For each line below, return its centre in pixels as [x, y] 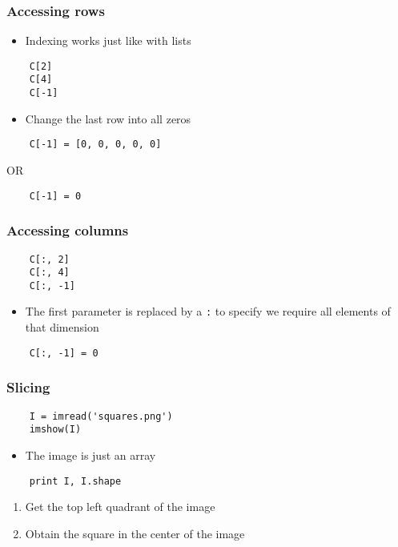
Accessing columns [68, 230]
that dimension [62, 327]
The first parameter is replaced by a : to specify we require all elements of [208, 311]
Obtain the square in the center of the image [135, 533]
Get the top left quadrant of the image [120, 507]
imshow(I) [55, 430]
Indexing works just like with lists [108, 40]
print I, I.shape [75, 481]
